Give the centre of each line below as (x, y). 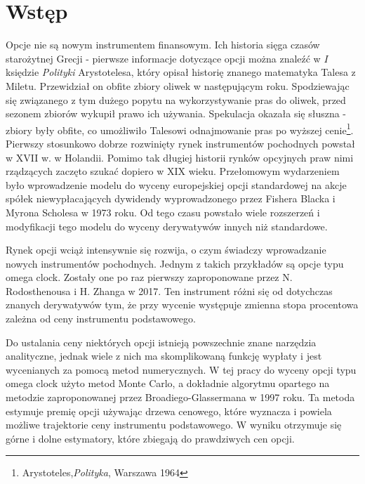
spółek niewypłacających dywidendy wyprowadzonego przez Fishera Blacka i (171, 198)
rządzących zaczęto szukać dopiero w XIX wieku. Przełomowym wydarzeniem (173, 171)
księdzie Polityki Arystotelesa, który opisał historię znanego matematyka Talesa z (181, 72)
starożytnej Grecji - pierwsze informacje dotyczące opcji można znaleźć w (163, 58)
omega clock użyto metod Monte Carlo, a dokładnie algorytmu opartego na (168, 383)
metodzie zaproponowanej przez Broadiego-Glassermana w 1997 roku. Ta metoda (180, 397)
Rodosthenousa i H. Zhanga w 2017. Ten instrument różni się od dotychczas (169, 290)
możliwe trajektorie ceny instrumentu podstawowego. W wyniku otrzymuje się (174, 425)
